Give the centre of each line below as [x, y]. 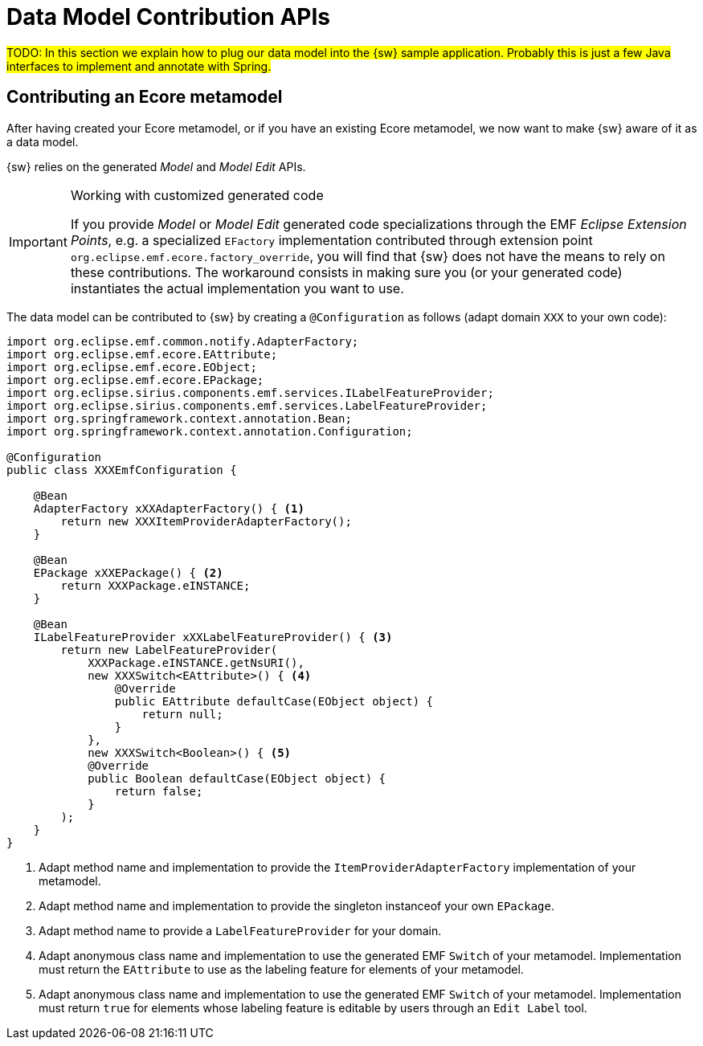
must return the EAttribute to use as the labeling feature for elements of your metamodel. [281, 969]
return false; [159, 791]
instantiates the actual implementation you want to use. [237, 288]
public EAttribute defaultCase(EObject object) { [274, 701]
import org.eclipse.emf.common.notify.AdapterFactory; [183, 341]
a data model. [43, 141]
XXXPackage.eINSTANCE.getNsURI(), [196, 662]
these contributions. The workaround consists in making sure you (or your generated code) [346, 272]
